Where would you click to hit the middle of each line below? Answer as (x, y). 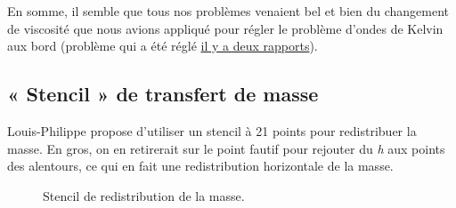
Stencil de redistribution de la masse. (144, 195)
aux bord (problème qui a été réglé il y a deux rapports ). (163, 46)
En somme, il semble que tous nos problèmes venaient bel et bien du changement (228, 11)
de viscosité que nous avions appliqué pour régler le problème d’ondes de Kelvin (225, 28)
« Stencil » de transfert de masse (163, 94)
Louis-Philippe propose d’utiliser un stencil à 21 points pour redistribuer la (212, 130)
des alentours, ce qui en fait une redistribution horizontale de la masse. (200, 166)
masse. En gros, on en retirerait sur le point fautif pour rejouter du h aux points (226, 148)
